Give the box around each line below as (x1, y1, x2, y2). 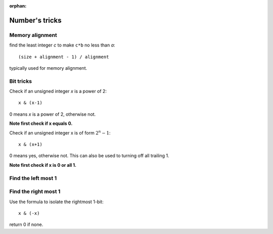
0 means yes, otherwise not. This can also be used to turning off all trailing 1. (9, 153, 169, 159)
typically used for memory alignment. (9, 65, 87, 71)
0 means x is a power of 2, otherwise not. (9, 111, 96, 117)
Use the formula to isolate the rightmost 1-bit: (9, 199, 104, 205)
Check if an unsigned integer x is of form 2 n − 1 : (9, 129, 111, 136)
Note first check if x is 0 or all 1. (9, 162, 77, 168)
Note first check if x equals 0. (9, 120, 73, 126)
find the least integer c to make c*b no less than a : (9, 42, 116, 48)
